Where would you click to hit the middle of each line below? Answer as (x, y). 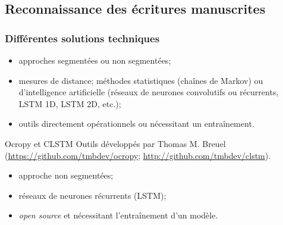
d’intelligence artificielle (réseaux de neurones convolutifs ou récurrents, (149, 92)
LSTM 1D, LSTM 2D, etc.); (70, 103)
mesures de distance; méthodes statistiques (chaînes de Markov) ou (141, 80)
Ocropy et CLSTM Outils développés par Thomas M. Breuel (115, 143)
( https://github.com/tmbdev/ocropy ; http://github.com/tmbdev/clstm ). (138, 155)
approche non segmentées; (66, 175)
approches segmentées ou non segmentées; (95, 60)
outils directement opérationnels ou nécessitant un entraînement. (136, 124)
